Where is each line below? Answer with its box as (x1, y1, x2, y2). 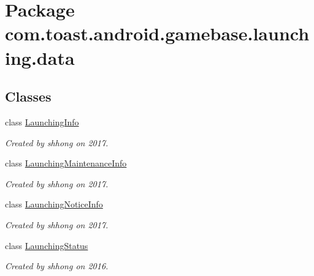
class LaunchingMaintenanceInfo (5, 157, 127, 170)
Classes (5, 87, 52, 106)
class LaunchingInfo (5, 115, 79, 128)
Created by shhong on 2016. (5, 259, 109, 272)
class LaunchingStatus (5, 239, 88, 252)
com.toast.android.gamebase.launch (5, 21, 310, 46)
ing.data (5, 45, 75, 70)
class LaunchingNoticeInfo (5, 198, 103, 211)
